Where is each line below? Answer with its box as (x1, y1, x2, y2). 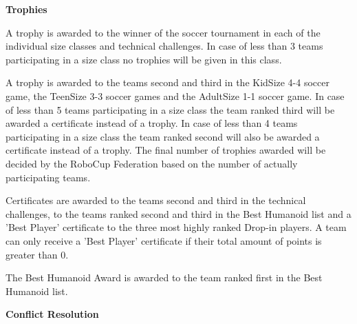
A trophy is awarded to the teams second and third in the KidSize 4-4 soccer (6, 75, 329, 90)
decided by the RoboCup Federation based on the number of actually (6, 156, 298, 170)
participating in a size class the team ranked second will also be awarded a (6, 129, 320, 143)
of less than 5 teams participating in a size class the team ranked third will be (6, 102, 335, 117)
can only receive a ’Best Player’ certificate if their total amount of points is (6, 233, 322, 247)
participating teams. (6, 170, 91, 184)
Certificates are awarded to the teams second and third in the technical (6, 193, 306, 207)
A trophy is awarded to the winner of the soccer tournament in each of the (6, 25, 321, 39)
